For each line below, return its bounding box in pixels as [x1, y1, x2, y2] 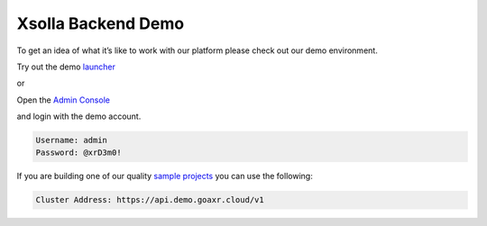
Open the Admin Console [16, 95, 110, 105]
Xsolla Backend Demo [16, 14, 185, 33]
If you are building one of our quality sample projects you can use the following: [16, 171, 313, 182]
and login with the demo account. [16, 111, 142, 122]
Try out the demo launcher [16, 61, 116, 72]
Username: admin [35, 135, 108, 146]
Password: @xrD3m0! [35, 148, 122, 158]
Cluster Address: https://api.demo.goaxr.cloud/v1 [35, 194, 265, 205]
